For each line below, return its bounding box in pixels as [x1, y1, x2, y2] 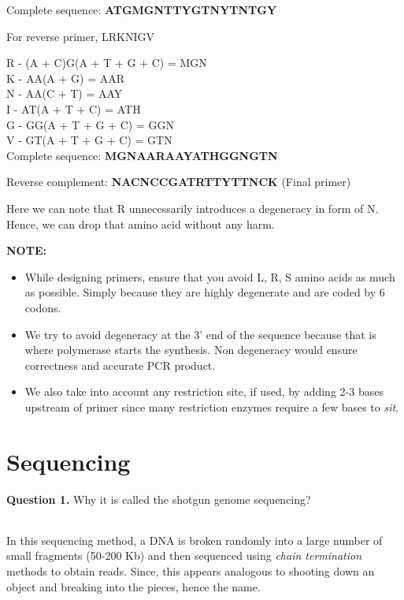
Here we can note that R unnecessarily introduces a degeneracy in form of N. [6, 199, 379, 216]
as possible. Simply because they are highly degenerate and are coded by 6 [24, 284, 385, 300]
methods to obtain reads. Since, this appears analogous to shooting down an [6, 562, 375, 579]
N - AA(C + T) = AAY [6, 85, 123, 102]
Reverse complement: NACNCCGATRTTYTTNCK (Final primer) [6, 173, 351, 190]
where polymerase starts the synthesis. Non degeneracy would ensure [24, 341, 358, 358]
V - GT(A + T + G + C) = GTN [6, 132, 172, 148]
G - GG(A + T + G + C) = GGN [6, 116, 174, 132]
